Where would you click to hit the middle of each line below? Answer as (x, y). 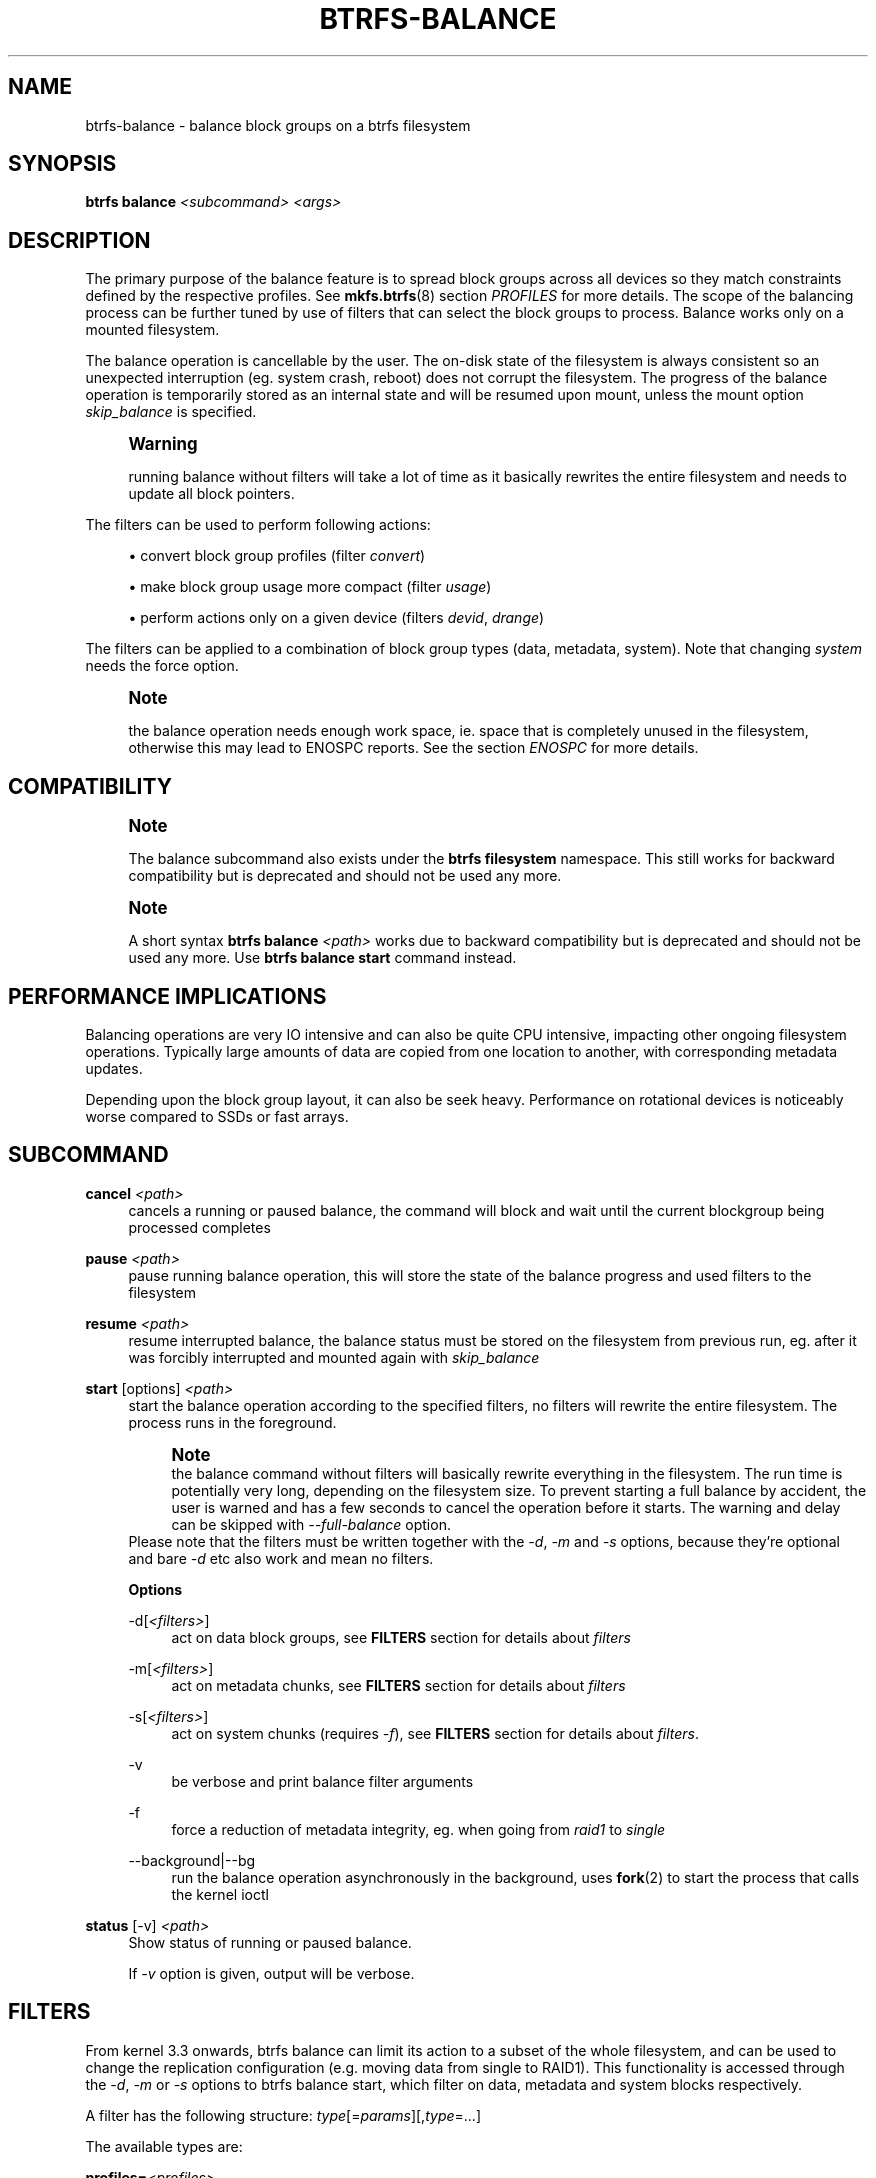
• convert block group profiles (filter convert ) (277, 556)
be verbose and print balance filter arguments (322, 1781)
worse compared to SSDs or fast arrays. (217, 1116)
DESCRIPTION (79, 240)
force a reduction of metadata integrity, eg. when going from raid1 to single (418, 1829)
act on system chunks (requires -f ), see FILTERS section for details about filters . (435, 1733)
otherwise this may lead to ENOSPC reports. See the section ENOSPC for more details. (413, 748)
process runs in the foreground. (232, 1422)
